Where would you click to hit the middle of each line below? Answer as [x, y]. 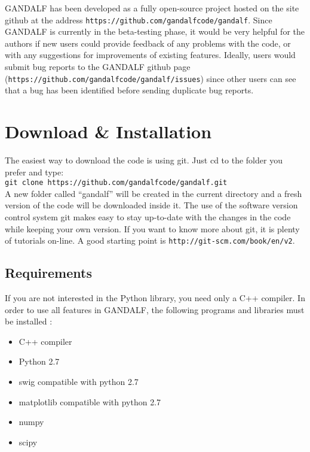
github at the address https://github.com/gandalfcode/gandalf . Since [139, 19]
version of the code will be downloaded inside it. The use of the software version [151, 205]
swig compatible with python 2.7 [79, 382]
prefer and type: [34, 172]
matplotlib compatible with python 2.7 [90, 401]
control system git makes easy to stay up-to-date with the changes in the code [148, 217]
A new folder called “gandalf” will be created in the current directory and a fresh [154, 193]
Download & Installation [108, 131]
